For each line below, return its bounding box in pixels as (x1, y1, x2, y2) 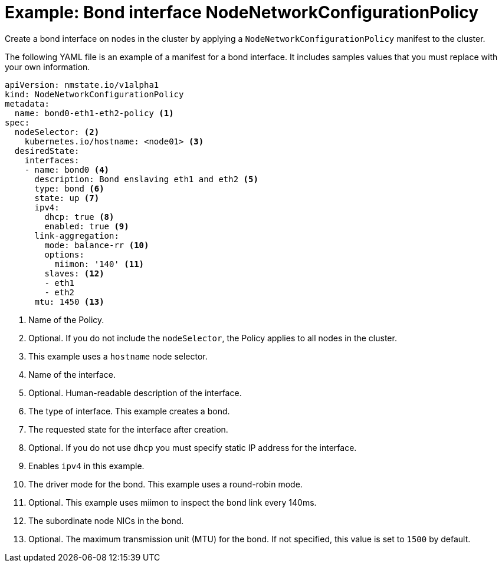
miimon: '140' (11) (54, 259, 145, 269)
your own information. (5, 61, 90, 72)
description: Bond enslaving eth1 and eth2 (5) (34, 174, 258, 184)
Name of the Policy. (28, 314, 104, 325)
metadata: (5, 98, 50, 108)
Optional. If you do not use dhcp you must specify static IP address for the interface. (28, 442, 357, 453)
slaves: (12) (44, 268, 104, 278)
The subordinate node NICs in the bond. (28, 515, 184, 526)
